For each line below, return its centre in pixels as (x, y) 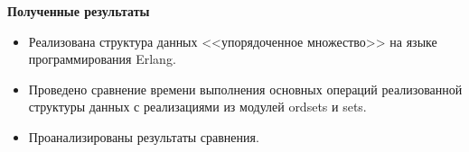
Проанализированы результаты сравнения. (144, 136)
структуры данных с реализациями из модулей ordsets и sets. (197, 107)
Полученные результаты (79, 11)
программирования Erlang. (102, 59)
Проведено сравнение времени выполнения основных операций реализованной (245, 89)
